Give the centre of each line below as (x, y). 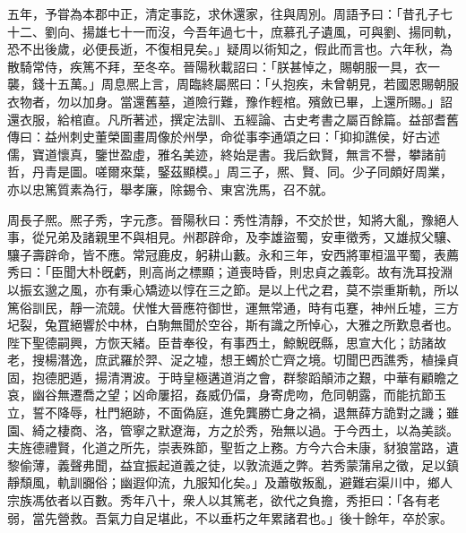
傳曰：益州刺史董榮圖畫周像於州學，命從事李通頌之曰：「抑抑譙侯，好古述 (224, 137)
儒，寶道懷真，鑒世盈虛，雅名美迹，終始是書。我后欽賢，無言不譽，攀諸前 (227, 154)
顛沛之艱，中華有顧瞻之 (389, 377)
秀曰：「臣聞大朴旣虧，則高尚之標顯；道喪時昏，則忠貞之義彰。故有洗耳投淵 (230, 272)
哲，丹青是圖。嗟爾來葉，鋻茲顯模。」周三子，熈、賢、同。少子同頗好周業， (230, 172)
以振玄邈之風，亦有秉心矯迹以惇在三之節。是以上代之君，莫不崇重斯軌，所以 (233, 289)
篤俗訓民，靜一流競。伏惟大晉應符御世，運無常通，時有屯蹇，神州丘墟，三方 (233, 307)
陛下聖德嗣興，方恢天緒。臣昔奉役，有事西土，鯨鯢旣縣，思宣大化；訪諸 (220, 342)
